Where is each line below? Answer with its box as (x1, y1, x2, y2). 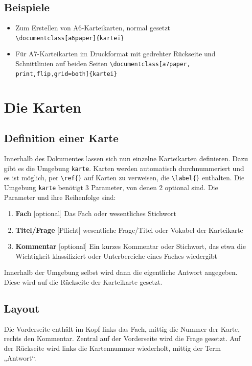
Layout (4, 301, 40, 316)
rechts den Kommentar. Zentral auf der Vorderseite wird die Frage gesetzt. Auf (4, 333, 241, 343)
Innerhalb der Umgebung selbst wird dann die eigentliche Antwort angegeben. (4, 267, 238, 277)
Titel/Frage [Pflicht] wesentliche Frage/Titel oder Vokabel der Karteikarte (15, 224, 243, 235)
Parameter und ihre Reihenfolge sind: (4, 192, 116, 202)
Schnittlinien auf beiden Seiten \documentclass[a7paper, (15, 58, 190, 69)
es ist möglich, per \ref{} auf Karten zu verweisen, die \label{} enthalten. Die (4, 172, 245, 183)
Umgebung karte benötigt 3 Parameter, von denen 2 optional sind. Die (4, 182, 218, 192)
